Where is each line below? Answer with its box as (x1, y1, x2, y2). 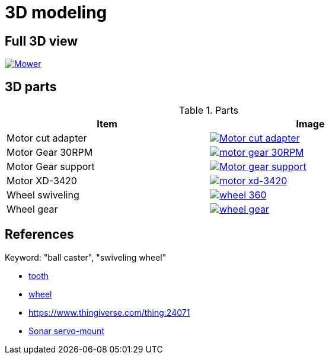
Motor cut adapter (7, 132, 87, 145)
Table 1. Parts (178, 104, 239, 117)
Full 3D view (5, 33, 78, 49)
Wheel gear (7, 203, 58, 216)
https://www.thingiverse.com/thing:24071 (28, 307, 190, 318)
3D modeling (5, 2, 107, 23)
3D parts (5, 79, 57, 94)
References (5, 227, 74, 242)
